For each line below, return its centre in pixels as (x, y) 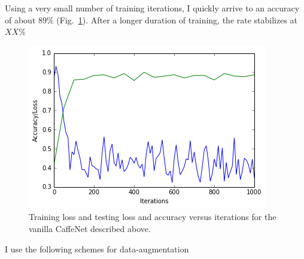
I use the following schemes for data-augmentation (97, 249)
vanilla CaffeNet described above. (90, 228)
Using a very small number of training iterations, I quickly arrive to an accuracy (152, 8)
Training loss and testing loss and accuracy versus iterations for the (153, 217)
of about (20, 19)
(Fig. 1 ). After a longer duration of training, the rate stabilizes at (177, 19)
